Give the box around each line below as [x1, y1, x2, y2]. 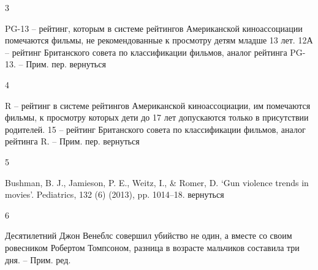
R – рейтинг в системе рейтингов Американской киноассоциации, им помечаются [5, 99, 311, 111]
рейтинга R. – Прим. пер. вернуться [5, 135, 140, 148]
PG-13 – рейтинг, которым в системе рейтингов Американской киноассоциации [5, 21, 303, 34]
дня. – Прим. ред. [5, 253, 71, 266]
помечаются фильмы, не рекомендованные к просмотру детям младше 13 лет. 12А [5, 34, 313, 47]
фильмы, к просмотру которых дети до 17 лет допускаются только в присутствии [5, 111, 309, 124]
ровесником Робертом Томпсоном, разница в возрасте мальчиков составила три [5, 241, 300, 253]
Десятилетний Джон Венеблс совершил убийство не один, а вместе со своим [5, 229, 292, 242]
